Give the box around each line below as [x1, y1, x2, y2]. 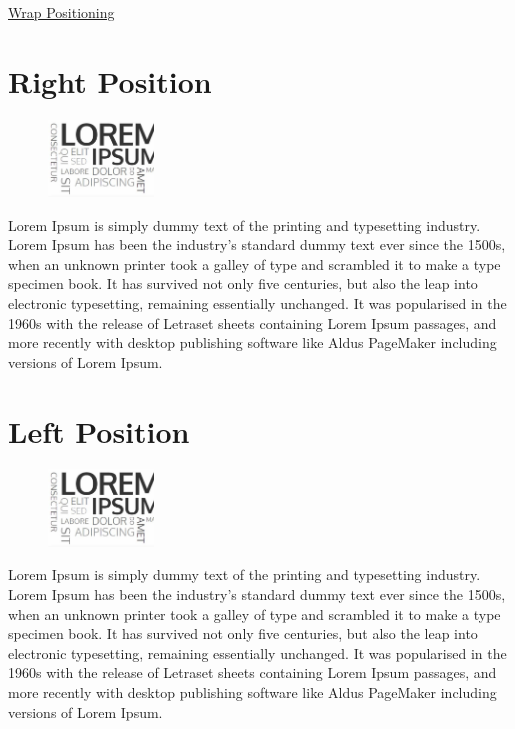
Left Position [8, 410, 190, 451]
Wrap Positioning [8, 2, 115, 22]
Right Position [8, 60, 212, 101]
